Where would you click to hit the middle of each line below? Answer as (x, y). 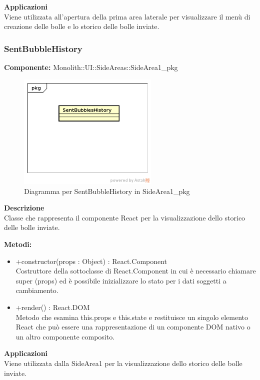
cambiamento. (37, 290)
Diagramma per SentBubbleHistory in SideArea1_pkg (107, 191)
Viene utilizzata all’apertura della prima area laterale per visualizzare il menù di (127, 16)
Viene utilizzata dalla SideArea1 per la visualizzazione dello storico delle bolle (123, 363)
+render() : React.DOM (53, 307)
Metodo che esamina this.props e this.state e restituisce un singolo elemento (132, 317)
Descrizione (24, 208)
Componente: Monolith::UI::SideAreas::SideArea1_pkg (91, 67)
